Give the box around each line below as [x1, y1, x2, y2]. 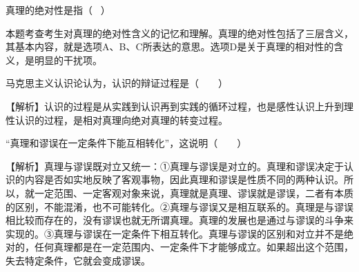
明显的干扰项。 [34, 52, 102, 67]
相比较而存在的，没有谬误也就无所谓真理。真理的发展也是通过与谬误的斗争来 [6, 213, 353, 227]
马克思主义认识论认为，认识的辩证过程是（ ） [6, 76, 228, 90]
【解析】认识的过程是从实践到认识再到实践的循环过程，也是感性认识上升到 [6, 98, 344, 113]
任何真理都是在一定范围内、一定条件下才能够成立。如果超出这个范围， [34, 240, 353, 254]
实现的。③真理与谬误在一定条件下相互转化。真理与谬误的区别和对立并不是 [6, 226, 344, 240]
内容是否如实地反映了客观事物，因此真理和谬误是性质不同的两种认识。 [24, 172, 344, 187]
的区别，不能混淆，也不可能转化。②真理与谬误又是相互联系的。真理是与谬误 [6, 199, 353, 213]
